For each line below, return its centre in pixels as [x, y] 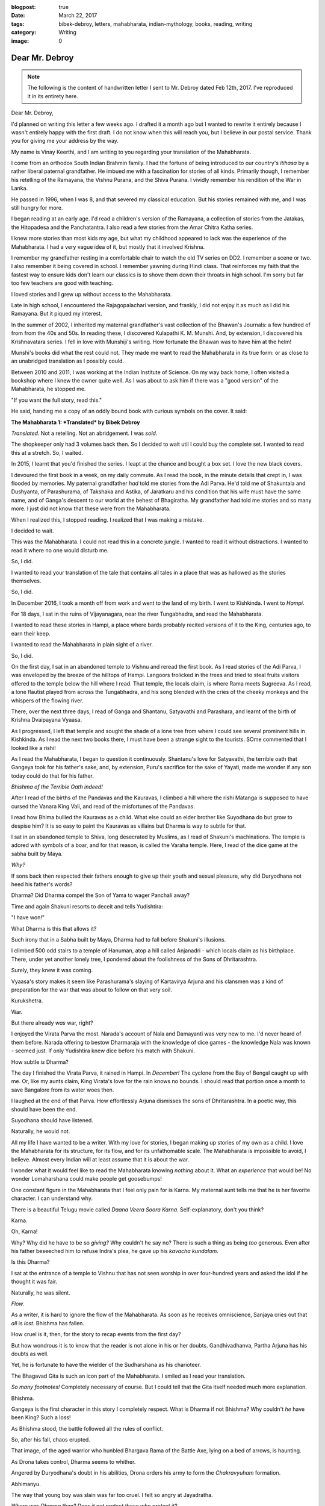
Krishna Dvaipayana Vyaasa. [47, 720]
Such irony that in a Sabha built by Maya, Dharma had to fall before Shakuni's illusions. [119, 939]
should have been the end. [44, 1109]
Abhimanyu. [26, 1484]
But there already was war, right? [52, 1023]
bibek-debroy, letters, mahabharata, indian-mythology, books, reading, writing [156, 23]
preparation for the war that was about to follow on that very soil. [92, 989]
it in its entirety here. [53, 96]
